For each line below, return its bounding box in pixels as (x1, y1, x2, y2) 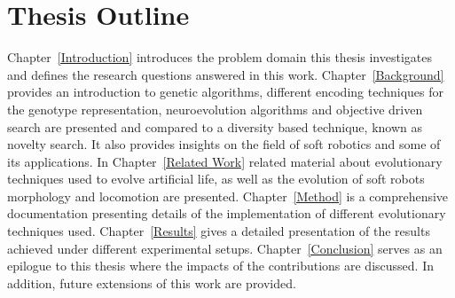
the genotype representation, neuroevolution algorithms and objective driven (7, 99, 423, 118)
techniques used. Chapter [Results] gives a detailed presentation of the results (7, 222, 430, 240)
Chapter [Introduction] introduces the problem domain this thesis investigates (7, 48, 432, 67)
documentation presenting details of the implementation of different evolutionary (7, 204, 446, 223)
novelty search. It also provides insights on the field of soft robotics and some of (7, 135, 441, 153)
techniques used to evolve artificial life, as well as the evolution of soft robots (7, 169, 425, 188)
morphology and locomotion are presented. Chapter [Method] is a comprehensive (7, 186, 449, 205)
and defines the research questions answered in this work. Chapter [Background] (7, 65, 444, 83)
